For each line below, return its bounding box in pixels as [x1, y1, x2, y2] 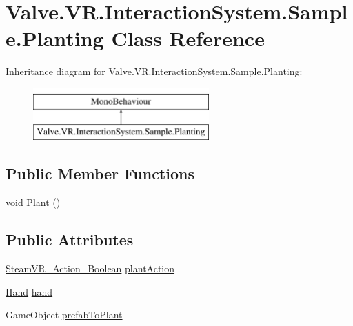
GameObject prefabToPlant [6, 307, 123, 322]
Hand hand [6, 284, 53, 298]
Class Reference [111, 24, 265, 52]
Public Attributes [6, 229, 134, 250]
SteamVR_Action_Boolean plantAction [6, 261, 175, 276]
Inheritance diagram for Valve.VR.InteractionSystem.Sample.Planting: [6, 64, 303, 79]
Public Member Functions [6, 163, 194, 184]
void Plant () [6, 195, 61, 210]
